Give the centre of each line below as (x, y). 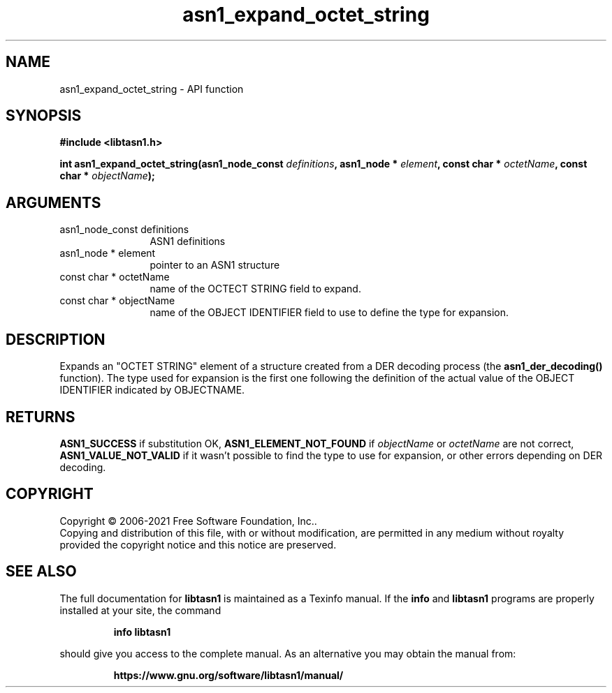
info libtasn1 (142, 632)
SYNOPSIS (44, 116)
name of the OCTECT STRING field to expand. (255, 289)
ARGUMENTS (53, 202)
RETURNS (41, 417)
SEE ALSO (41, 572)
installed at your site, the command (140, 610)
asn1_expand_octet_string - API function (152, 89)
